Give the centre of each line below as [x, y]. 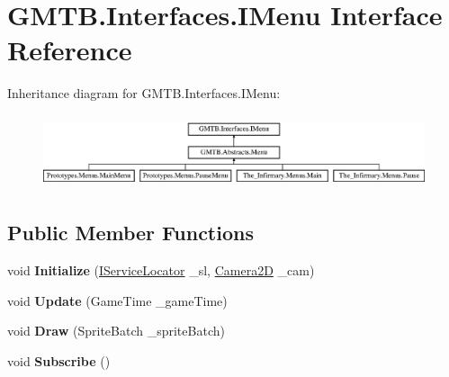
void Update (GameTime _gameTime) [117, 300]
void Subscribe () [59, 360]
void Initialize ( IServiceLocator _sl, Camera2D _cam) [161, 269]
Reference [70, 50]
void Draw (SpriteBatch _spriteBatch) [116, 331]
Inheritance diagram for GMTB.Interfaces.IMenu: [144, 93]
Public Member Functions [130, 233]
